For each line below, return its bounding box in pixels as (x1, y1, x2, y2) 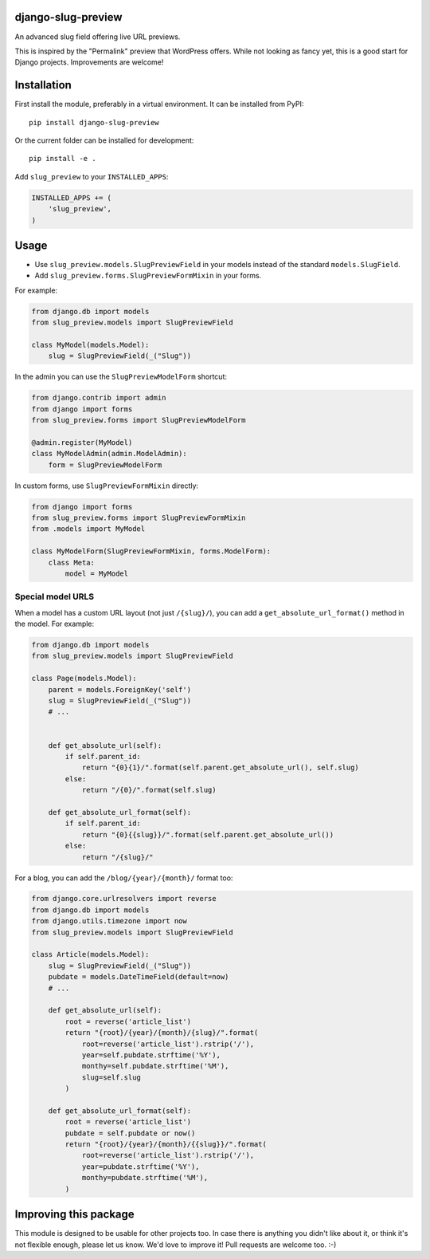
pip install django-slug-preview (29, 118, 159, 127)
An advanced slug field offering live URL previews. (14, 32, 181, 41)
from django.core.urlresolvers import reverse (31, 894, 217, 903)
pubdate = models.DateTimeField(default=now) (48, 973, 229, 982)
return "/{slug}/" (81, 852, 154, 861)
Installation (14, 78, 72, 92)
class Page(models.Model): (31, 674, 137, 683)
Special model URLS (14, 591, 95, 602)
